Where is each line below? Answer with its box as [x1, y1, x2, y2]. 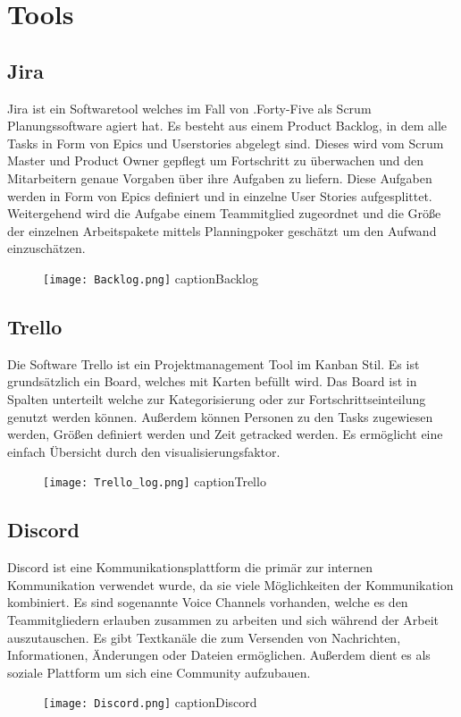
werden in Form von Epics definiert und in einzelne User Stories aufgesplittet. [7, 186, 432, 205]
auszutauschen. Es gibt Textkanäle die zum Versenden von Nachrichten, [7, 628, 401, 646]
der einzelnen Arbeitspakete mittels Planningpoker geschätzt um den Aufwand [7, 221, 437, 240]
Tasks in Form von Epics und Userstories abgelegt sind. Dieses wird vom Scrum [7, 133, 444, 152]
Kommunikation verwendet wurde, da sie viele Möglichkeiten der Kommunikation [7, 575, 454, 594]
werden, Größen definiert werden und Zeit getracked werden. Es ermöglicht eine [7, 425, 443, 443]
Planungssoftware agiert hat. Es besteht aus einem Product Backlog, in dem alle [7, 116, 448, 135]
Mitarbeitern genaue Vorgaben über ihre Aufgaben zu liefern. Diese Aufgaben [7, 168, 432, 187]
